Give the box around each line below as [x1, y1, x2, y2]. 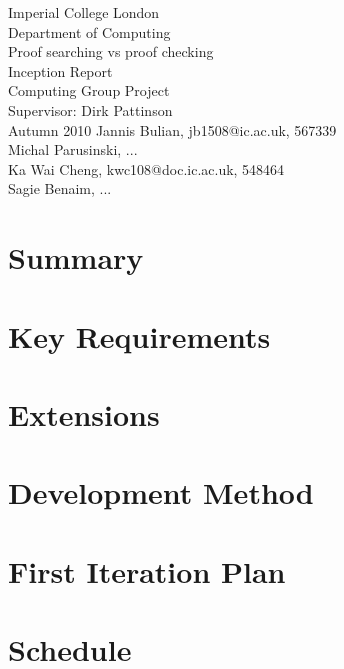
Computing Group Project [8, 80, 170, 101]
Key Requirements [8, 315, 271, 356]
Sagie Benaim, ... [8, 178, 112, 199]
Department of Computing [8, 21, 171, 42]
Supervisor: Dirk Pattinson [8, 99, 173, 120]
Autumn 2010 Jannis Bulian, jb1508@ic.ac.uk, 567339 [8, 119, 337, 140]
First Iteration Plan [8, 550, 286, 591]
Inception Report [8, 60, 113, 81]
